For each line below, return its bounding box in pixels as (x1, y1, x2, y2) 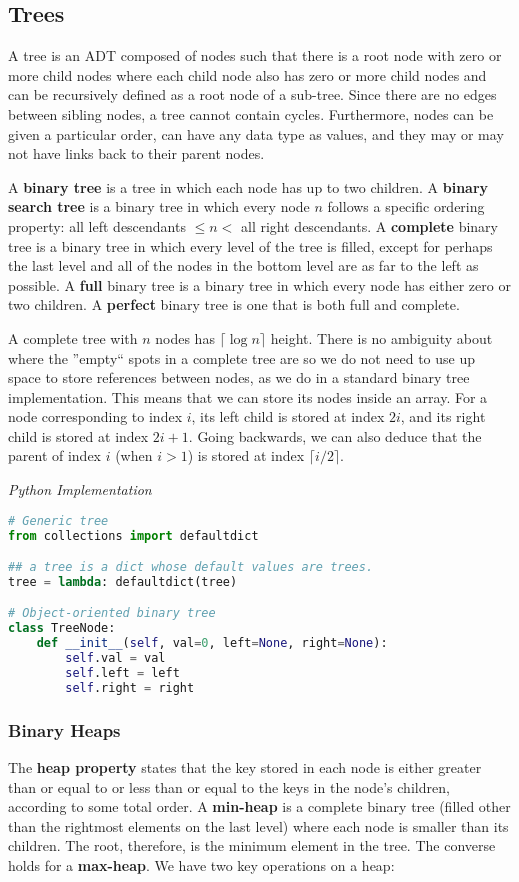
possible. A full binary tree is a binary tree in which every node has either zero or (8, 274, 511, 295)
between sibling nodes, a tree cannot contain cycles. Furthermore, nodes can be (8, 103, 494, 124)
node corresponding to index (8, 406, 183, 427)
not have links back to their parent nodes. (8, 143, 265, 164)
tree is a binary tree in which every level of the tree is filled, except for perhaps (8, 235, 493, 256)
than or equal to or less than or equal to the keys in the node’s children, (8, 776, 450, 797)
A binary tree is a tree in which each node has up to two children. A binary (8, 176, 489, 197)
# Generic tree (8, 513, 109, 528)
